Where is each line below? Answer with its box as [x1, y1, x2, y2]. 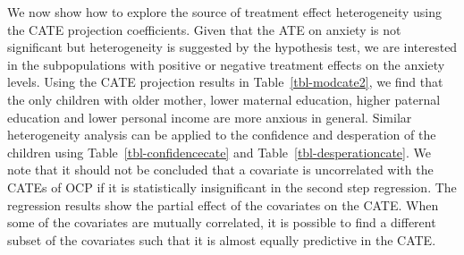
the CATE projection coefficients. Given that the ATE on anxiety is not [7, 20, 401, 38]
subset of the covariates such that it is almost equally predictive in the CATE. [7, 230, 436, 249]
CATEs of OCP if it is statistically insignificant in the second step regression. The [7, 177, 457, 196]
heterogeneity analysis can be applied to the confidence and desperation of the [7, 125, 436, 144]
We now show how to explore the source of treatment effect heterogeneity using [7, 3, 443, 21]
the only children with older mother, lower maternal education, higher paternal [7, 89, 441, 108]
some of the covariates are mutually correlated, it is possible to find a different [7, 213, 436, 232]
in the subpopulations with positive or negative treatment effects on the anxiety [7, 55, 445, 73]
